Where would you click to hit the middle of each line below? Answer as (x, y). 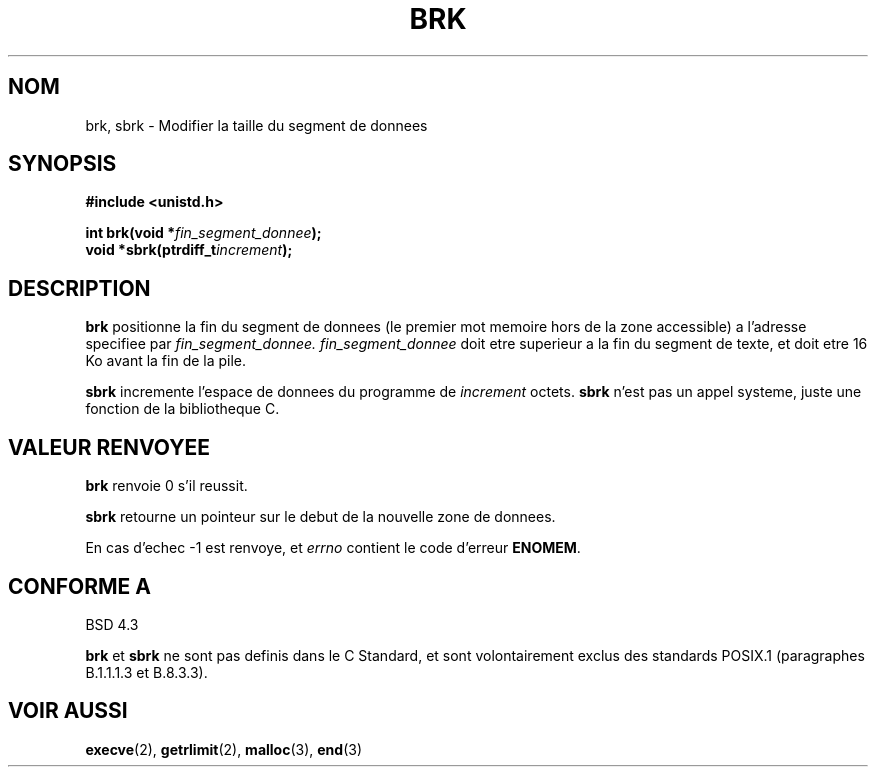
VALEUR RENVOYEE (109, 447)
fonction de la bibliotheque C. (182, 409)
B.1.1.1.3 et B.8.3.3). (146, 672)
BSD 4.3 (112, 624)
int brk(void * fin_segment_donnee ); (203, 233)
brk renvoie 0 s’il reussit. (166, 486)
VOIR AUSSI (68, 711)
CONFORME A (79, 586)
